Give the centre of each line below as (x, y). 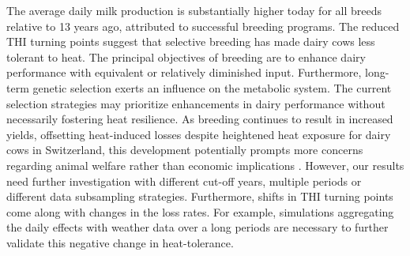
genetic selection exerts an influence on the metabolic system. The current (212, 87)
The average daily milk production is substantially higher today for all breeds (194, 10)
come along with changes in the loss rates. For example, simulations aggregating (200, 211)
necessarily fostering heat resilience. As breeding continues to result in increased (200, 119)
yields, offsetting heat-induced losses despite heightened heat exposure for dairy (199, 134)
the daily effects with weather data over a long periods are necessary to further (197, 227)
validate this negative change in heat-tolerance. (120, 242)
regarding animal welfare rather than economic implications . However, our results (205, 165)
